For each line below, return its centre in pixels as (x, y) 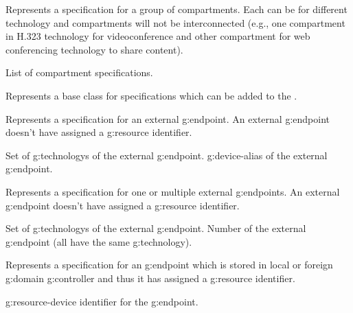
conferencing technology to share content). (94, 49)
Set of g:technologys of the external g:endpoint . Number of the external (156, 228)
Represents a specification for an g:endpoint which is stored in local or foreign (169, 265)
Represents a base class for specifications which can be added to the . (151, 95)
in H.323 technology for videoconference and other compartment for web (158, 36)
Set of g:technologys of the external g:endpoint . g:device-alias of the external (167, 155)
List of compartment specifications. (79, 72)
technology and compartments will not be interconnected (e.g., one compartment (175, 22)
